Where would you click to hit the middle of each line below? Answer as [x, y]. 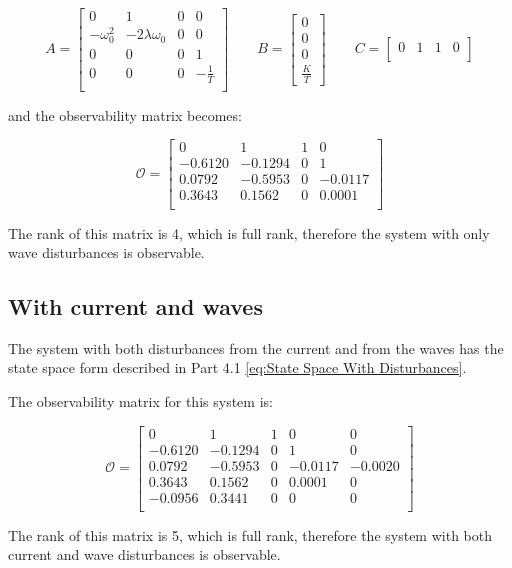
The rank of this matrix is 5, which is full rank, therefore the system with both [250, 534]
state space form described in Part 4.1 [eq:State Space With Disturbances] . [237, 367]
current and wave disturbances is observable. [144, 554]
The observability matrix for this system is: [140, 401]
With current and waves [135, 306]
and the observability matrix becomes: [125, 114]
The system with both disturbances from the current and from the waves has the [256, 347]
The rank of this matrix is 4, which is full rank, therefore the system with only [249, 232]
